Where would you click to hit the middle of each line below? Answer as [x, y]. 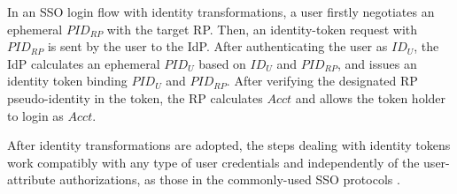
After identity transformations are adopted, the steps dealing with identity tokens [229, 145]
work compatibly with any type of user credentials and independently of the [213, 162]
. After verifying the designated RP [322, 81]
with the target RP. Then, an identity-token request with [262, 29]
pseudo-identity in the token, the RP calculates [135, 97]
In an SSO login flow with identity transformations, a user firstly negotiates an [221, 11]
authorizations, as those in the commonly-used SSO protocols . [230, 179]
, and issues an [377, 63]
